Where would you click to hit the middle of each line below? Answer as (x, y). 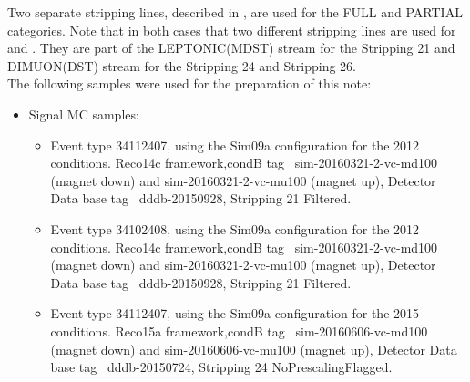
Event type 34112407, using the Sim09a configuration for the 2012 (235, 145)
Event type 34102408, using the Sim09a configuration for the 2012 (235, 228)
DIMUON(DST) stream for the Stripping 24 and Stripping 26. (182, 65)
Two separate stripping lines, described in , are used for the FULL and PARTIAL (235, 12)
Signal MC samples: (84, 114)
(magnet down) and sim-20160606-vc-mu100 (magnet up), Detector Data (254, 349)
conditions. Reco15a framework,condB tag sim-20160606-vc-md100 (239, 330)
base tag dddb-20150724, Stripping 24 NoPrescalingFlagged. (221, 367)
